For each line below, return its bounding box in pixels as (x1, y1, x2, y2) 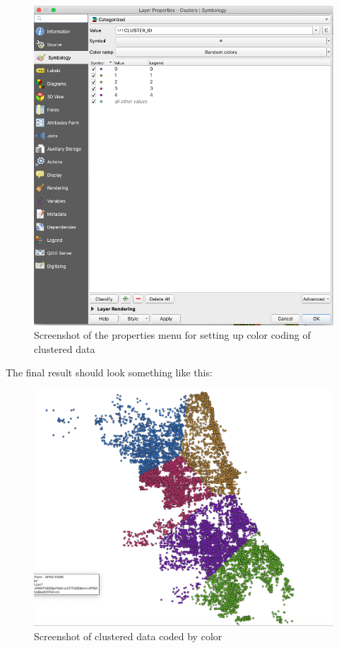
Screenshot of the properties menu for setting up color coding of (34, 328, 311, 342)
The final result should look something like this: (6, 365, 213, 380)
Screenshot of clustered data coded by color (34, 628, 222, 643)
